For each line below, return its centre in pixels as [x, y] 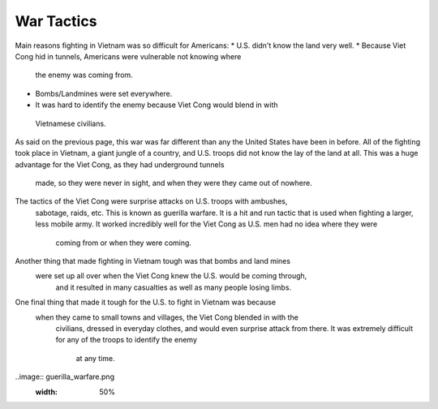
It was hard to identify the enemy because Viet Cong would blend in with [157, 105]
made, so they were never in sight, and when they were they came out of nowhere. [174, 183]
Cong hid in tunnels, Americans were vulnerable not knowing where [128, 56]
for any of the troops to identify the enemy [127, 340]
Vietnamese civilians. [71, 123]
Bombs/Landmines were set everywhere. [104, 93]
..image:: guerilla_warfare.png [65, 377]
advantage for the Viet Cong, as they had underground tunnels [120, 164]
